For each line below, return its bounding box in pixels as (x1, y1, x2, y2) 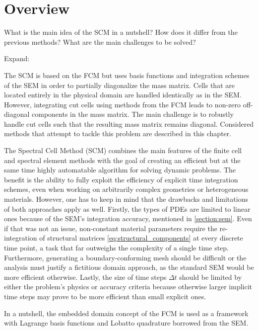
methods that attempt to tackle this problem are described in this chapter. (4, 128, 232, 139)
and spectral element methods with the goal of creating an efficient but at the (4, 155, 241, 165)
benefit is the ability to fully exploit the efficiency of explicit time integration (4, 174, 238, 184)
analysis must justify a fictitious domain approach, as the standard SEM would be (4, 262, 254, 272)
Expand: (4, 53, 30, 64)
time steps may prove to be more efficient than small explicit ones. (4, 291, 206, 301)
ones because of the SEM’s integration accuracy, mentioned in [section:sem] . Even (4, 213, 252, 224)
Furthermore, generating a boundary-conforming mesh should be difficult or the (4, 252, 247, 262)
